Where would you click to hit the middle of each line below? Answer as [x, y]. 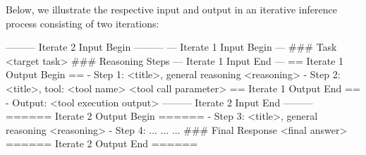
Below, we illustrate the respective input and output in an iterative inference [171, 9]
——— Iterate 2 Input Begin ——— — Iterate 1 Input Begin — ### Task [171, 47]
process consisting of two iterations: [83, 23]
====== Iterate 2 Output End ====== [102, 143]
